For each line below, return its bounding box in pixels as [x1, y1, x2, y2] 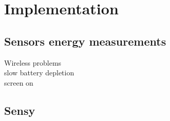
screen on [4, 77, 33, 88]
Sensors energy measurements [4, 33, 166, 49]
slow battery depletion [4, 67, 74, 78]
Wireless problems [4, 57, 62, 68]
